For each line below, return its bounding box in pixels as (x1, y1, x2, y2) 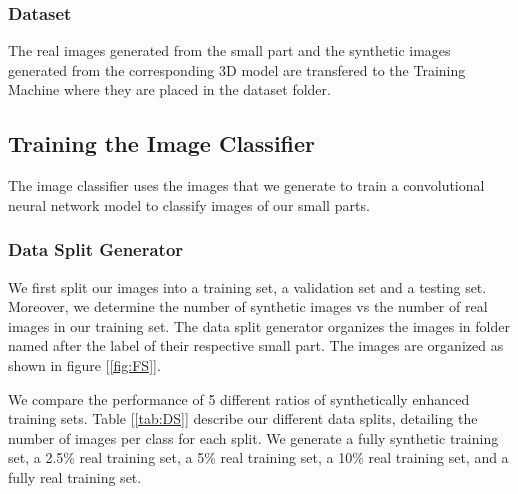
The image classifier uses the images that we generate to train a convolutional (8, 175, 485, 196)
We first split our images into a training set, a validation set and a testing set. (8, 276, 487, 297)
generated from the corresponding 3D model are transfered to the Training (8, 59, 466, 80)
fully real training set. (8, 466, 142, 487)
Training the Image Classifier (8, 128, 316, 159)
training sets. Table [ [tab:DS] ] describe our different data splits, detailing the (8, 408, 478, 429)
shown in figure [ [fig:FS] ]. (8, 354, 161, 375)
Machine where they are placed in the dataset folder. (8, 79, 331, 100)
